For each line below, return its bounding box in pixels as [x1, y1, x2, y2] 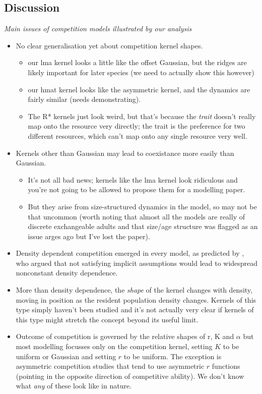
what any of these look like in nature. [16, 380, 132, 391]
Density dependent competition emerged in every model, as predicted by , [16, 248, 244, 258]
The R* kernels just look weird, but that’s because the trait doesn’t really [28, 110, 256, 121]
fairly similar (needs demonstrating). [28, 94, 141, 104]
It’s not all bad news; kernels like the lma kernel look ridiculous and [28, 174, 238, 185]
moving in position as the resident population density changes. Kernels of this [16, 294, 256, 305]
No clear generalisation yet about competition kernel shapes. [16, 40, 203, 50]
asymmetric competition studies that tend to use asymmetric [16, 361, 205, 371]
